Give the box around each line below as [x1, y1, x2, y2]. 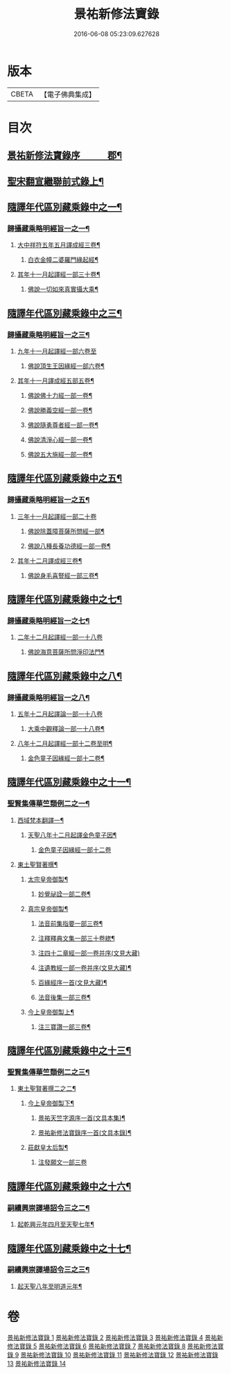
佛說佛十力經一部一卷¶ [27, 392, 93, 400]
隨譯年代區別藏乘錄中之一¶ [7, 201, 123, 213]
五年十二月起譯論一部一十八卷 [17, 710, 103, 719]
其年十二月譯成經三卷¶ [17, 556, 83, 564]
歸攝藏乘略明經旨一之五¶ [7, 495, 90, 505]
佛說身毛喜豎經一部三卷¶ [27, 571, 99, 580]
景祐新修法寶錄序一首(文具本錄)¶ [37, 1129, 132, 1137]
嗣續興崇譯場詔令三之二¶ [7, 1203, 90, 1212]
